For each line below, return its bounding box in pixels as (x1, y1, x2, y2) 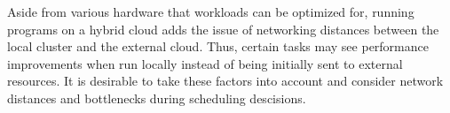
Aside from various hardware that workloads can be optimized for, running (7, 3, 414, 20)
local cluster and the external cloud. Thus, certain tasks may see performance (7, 37, 429, 56)
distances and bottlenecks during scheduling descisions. (7, 88, 306, 107)
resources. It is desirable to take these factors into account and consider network (7, 72, 444, 90)
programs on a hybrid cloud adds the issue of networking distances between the (7, 19, 439, 38)
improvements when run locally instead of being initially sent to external (7, 54, 403, 72)
